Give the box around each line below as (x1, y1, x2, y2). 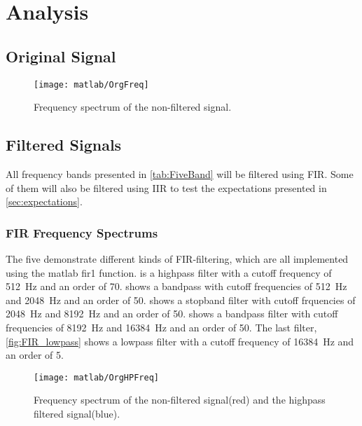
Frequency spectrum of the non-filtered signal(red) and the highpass (34, 392, 326, 407)
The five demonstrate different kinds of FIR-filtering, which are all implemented (6, 252, 349, 266)
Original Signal (6, 45, 116, 67)
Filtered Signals (6, 134, 122, 156)
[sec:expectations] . (6, 194, 83, 209)
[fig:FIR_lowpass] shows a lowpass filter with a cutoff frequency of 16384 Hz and (6, 334, 354, 348)
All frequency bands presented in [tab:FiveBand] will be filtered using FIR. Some (6, 167, 354, 181)
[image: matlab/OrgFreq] (34, 79, 149, 90)
